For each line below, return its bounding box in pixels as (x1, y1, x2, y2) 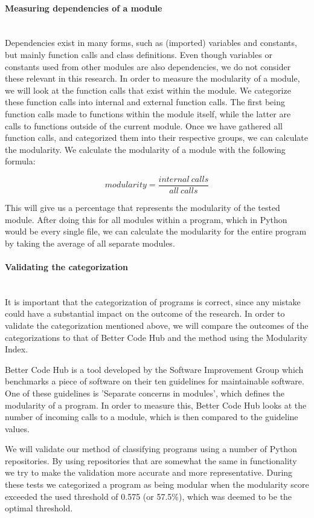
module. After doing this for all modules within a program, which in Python (5, 213, 287, 225)
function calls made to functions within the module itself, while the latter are (5, 107, 291, 120)
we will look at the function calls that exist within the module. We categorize (5, 83, 291, 96)
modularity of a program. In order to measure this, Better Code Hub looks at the (5, 398, 307, 411)
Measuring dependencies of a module (5, 1, 162, 14)
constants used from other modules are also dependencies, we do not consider (5, 60, 291, 73)
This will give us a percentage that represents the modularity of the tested (5, 201, 280, 213)
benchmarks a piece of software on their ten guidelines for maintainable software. (5, 375, 304, 387)
